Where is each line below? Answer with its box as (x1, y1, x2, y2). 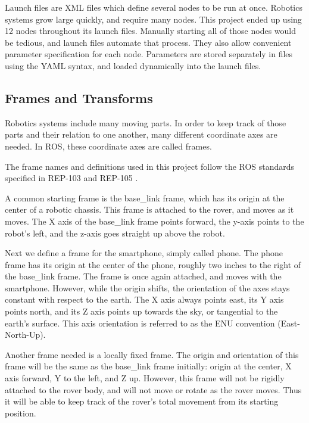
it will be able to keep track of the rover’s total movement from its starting (5, 395, 279, 408)
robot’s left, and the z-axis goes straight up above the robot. (5, 226, 225, 239)
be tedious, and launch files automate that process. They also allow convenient (5, 36, 292, 48)
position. (5, 406, 36, 419)
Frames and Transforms (5, 88, 153, 107)
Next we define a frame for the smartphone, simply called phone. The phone (5, 247, 283, 259)
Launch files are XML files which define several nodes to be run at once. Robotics (5, 1, 302, 13)
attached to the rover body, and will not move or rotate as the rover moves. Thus (5, 383, 302, 396)
